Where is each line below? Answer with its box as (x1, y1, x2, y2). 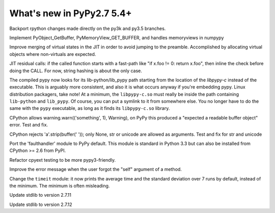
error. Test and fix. (9, 122, 48, 128)
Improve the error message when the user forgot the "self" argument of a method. (9, 166, 182, 172)
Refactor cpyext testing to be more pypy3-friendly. (9, 157, 116, 163)
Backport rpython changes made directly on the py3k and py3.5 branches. (9, 25, 166, 32)
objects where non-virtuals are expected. (9, 51, 96, 57)
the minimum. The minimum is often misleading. (9, 182, 110, 189)
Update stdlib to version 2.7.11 (9, 192, 71, 198)
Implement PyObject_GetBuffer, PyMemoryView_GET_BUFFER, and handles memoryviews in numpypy (9, 35, 224, 41)
